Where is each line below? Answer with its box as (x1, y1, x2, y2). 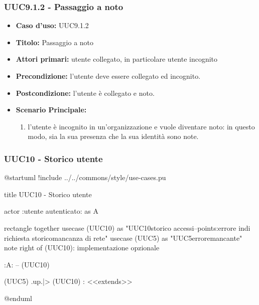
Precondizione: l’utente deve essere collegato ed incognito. (16, 71, 201, 81)
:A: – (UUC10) (4, 259, 50, 269)
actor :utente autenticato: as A (4, 206, 98, 216)
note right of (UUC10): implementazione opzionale (4, 242, 160, 253)
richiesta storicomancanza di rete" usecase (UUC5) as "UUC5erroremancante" (4, 232, 242, 243)
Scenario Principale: (16, 104, 87, 115)
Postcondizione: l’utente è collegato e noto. (16, 87, 155, 98)
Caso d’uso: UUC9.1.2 (16, 20, 89, 31)
